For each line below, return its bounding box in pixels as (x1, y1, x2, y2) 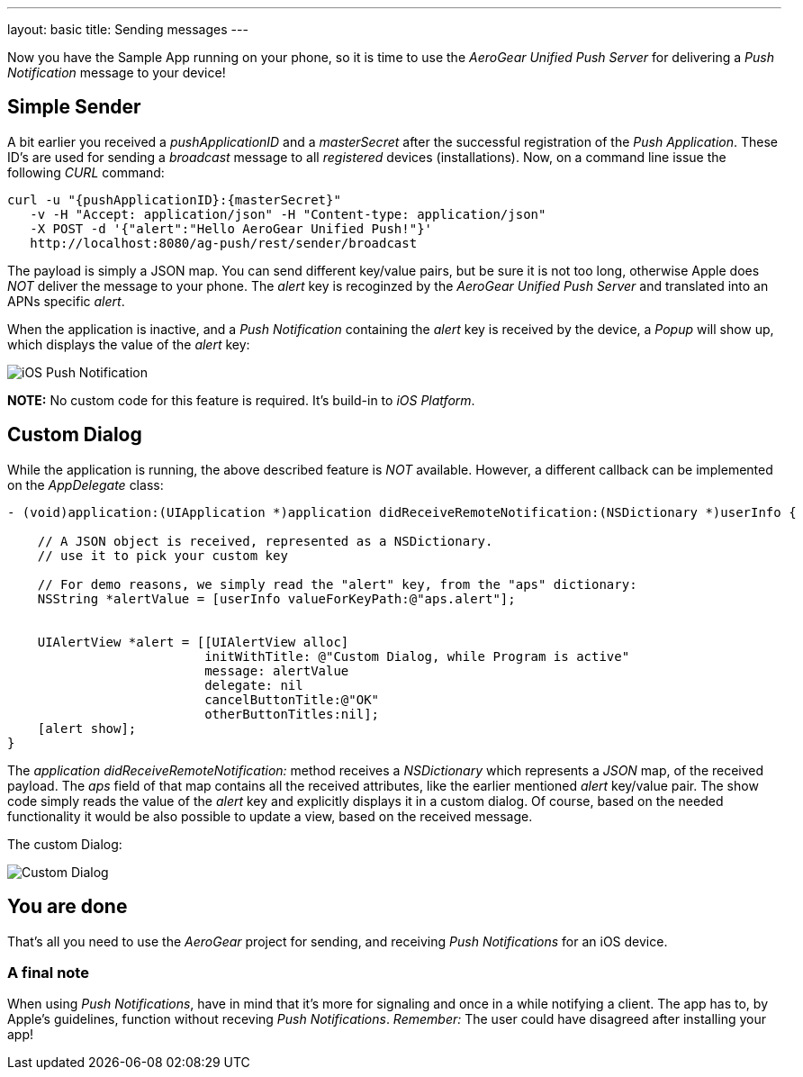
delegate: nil (204, 677, 303, 692)
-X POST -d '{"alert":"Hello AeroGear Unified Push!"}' (30, 221, 433, 236)
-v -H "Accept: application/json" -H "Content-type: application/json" (30, 206, 546, 222)
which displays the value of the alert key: (7, 336, 250, 352)
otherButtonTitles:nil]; (204, 706, 380, 721)
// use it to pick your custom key (37, 548, 288, 563)
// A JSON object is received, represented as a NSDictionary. (37, 533, 493, 548)
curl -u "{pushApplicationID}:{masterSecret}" (7, 192, 341, 207)
